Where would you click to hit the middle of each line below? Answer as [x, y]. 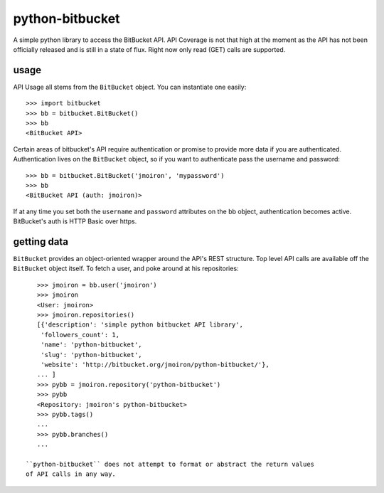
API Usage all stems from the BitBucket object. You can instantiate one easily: [130, 87]
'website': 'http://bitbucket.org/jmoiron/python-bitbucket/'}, [155, 364]
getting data [41, 242]
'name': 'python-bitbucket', [91, 345]
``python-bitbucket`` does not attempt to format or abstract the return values [170, 464]
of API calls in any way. [71, 474]
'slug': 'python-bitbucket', [91, 355]
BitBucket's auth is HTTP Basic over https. [75, 221]
